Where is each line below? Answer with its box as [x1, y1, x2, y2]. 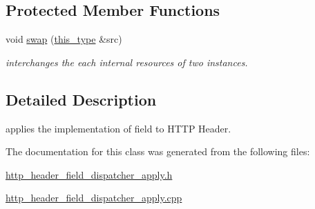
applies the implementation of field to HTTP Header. [6, 121, 231, 135]
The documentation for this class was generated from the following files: [6, 144, 310, 159]
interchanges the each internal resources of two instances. [6, 54, 248, 69]
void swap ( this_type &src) [6, 32, 122, 46]
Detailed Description [6, 88, 157, 110]
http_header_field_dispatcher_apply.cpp [6, 190, 182, 205]
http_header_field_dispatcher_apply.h [6, 167, 173, 181]
